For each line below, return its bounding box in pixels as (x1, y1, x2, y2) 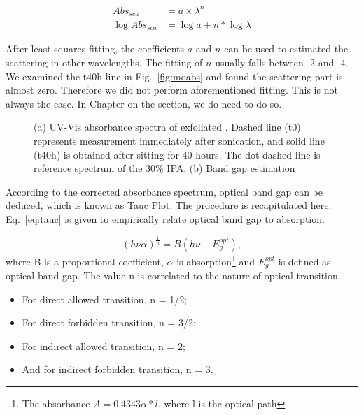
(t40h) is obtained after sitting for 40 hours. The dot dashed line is (34, 147, 321, 161)
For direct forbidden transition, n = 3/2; (22, 315, 197, 330)
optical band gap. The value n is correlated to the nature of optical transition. (6, 268, 341, 283)
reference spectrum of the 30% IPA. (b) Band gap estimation (34, 161, 295, 175)
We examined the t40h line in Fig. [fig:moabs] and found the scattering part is (6, 68, 343, 83)
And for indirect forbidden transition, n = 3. (22, 362, 213, 377)
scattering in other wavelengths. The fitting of (6, 55, 203, 70)
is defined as (278, 254, 331, 268)
